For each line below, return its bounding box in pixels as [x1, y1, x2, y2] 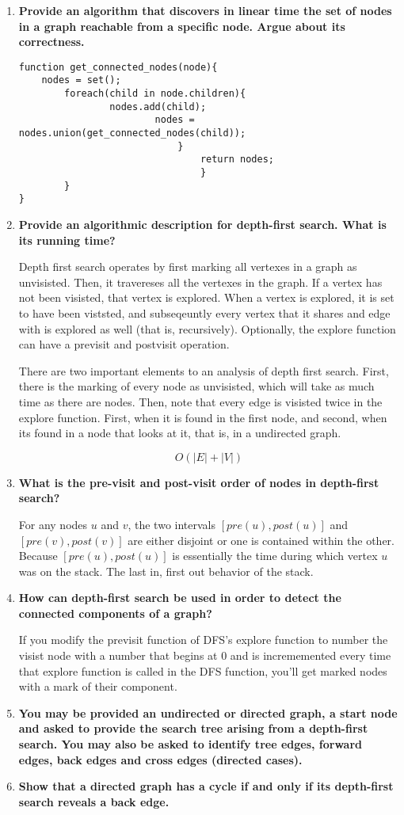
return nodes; [200, 154, 274, 166]
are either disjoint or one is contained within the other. [128, 531, 394, 548]
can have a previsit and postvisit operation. [18, 336, 230, 352]
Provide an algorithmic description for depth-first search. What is [18, 216, 387, 232]
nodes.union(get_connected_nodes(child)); [18, 128, 246, 139]
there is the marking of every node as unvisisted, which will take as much [18, 378, 375, 394]
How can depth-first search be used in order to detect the [18, 589, 341, 606]
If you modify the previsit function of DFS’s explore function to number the [18, 631, 388, 648]
